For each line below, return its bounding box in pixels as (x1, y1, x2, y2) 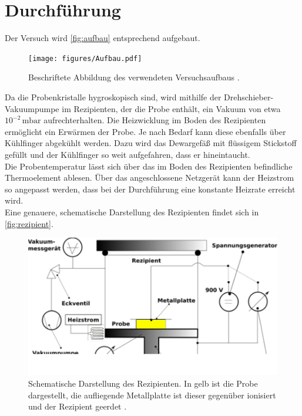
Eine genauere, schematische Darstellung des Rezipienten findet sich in (5, 205, 259, 218)
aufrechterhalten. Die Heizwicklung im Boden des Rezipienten (43, 114, 266, 126)
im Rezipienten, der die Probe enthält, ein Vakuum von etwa (62, 102, 281, 114)
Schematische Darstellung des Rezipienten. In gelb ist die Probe (28, 377, 258, 389)
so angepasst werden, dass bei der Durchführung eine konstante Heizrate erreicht (5, 182, 296, 195)
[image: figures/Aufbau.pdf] (28, 54, 142, 63)
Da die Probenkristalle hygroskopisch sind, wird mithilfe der (5, 90, 222, 103)
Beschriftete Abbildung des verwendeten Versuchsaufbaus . (28, 71, 240, 83)
